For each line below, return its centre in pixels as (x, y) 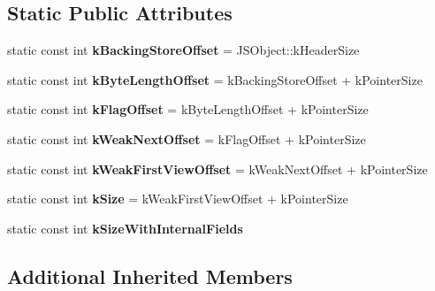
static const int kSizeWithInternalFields (125, 228)
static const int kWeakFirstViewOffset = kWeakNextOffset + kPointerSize (217, 168)
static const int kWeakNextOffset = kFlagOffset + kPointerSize (187, 138)
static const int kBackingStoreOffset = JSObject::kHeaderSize (183, 50)
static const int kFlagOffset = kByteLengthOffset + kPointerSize (188, 109)
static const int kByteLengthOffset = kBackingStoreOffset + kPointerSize (215, 79)
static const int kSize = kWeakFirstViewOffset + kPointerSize (178, 199)
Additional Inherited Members (150, 276)
